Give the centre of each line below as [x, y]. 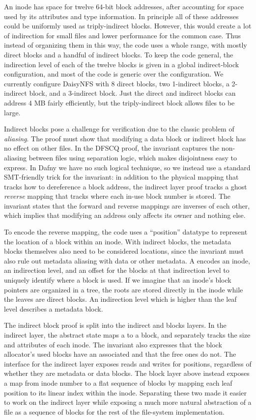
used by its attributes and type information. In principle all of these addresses [121, 16]
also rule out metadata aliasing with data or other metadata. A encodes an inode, [127, 260]
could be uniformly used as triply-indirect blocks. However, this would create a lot [128, 26]
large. [12, 112]
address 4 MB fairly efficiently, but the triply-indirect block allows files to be [119, 102]
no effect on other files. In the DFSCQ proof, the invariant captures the [112, 148]
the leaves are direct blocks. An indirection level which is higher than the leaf [120, 299]
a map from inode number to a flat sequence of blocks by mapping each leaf [118, 382]
